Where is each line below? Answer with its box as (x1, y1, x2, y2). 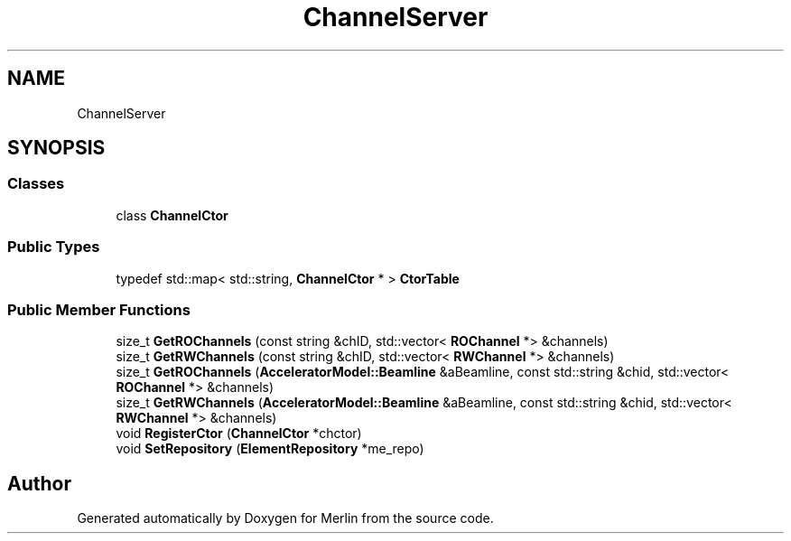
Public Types (7, 238, 100, 257)
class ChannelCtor (116, 207, 228, 223)
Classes (7, 174, 65, 193)
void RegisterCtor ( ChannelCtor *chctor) (116, 425, 362, 442)
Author (7, 471, 71, 495)
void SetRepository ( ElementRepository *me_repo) (116, 441, 424, 457)
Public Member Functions (7, 300, 191, 319)
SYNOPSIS (7, 136, 106, 160)
